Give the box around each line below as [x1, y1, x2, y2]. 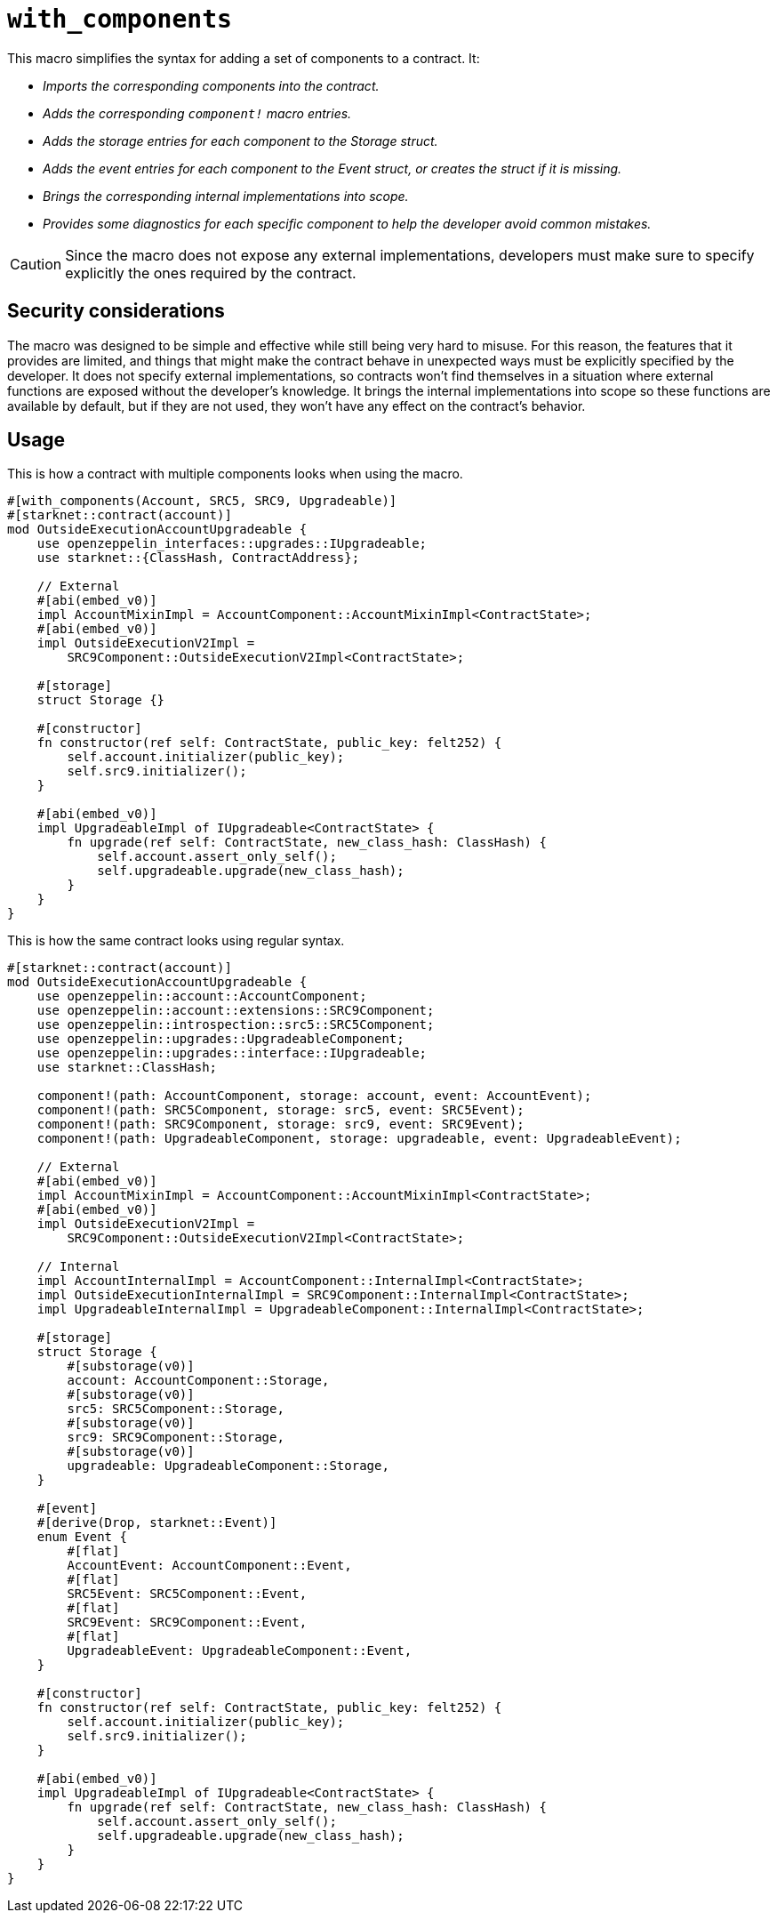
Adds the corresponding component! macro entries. [43, 105, 352, 121]
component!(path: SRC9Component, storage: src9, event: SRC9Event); [36, 1117, 525, 1132]
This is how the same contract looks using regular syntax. [7, 933, 345, 949]
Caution [10, 254, 62, 273]
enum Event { [36, 1530, 127, 1545]
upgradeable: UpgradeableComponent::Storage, [67, 1458, 389, 1474]
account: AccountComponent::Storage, [67, 1373, 330, 1388]
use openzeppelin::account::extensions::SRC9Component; [36, 1003, 435, 1018]
